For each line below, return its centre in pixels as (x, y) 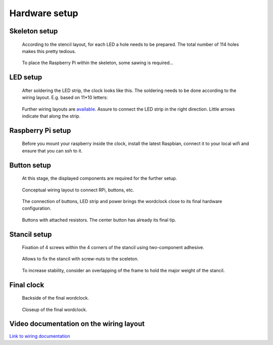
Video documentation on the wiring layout (77, 324)
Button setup (30, 165)
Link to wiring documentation (40, 336)
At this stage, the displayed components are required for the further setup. (100, 178)
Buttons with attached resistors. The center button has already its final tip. (99, 220)
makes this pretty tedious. (49, 51)
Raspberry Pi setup (40, 131)
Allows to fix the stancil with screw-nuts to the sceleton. (80, 259)
